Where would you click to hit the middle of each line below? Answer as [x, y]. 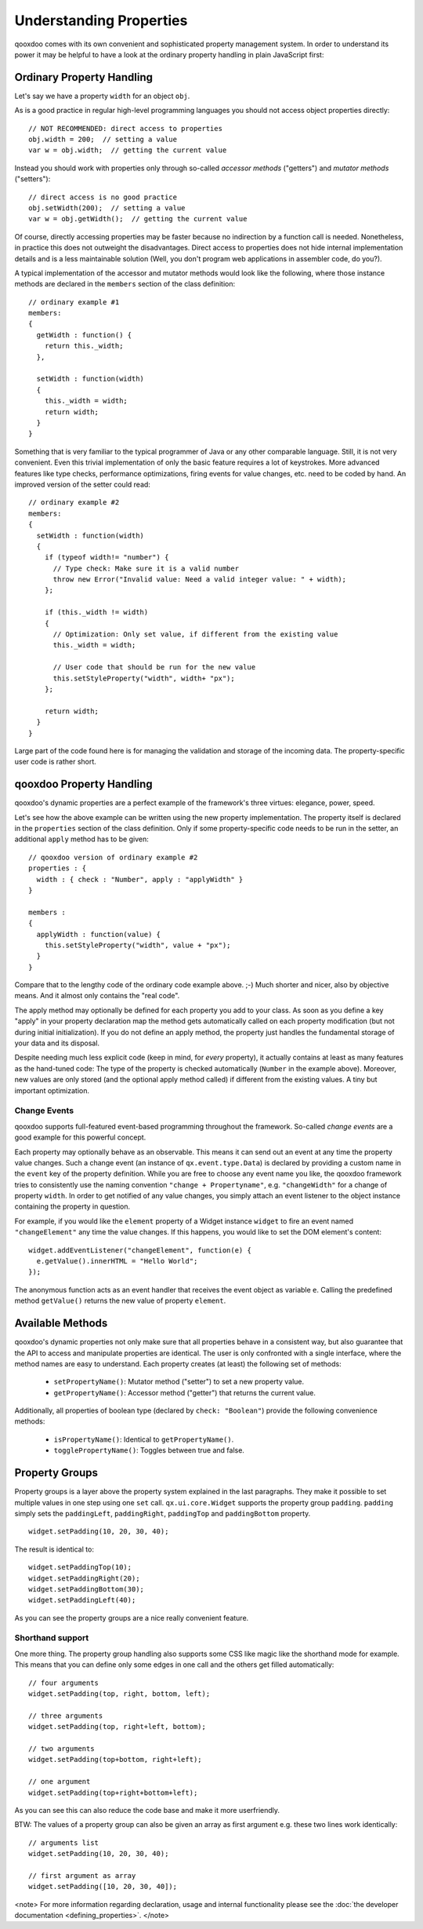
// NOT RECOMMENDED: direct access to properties [126, 128]
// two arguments [61, 1748]
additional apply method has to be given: [81, 839]
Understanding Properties [101, 20]
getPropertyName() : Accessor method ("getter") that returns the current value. [185, 1392]
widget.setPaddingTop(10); [80, 1567]
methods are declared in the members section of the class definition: [125, 284]
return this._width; [84, 346]
